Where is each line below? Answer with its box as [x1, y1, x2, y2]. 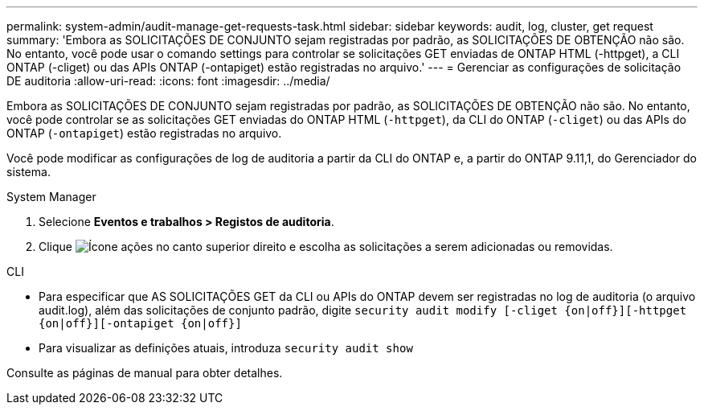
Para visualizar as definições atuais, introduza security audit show [39, 341, 413, 355]
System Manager [6, 190, 96, 203]
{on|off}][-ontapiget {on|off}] [39, 317, 242, 330]
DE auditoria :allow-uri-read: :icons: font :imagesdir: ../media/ [6, 74, 330, 88]
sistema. [6, 165, 51, 179]
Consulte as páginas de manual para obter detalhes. [6, 366, 283, 380]
